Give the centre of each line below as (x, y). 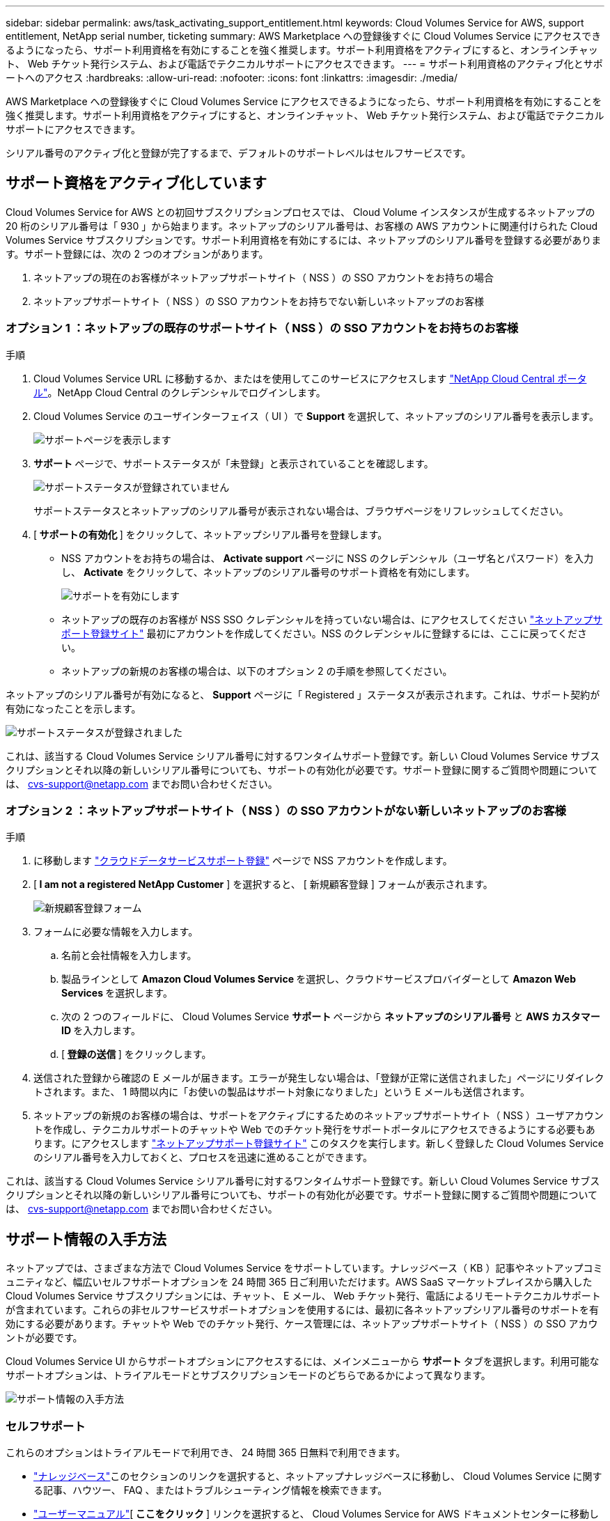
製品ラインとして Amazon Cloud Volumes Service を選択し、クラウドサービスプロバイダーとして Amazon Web (319, 979)
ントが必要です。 (44, 1338)
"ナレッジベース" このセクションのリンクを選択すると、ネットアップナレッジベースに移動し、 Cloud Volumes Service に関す (318, 1476)
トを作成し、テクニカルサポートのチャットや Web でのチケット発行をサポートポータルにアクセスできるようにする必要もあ (314, 1130)
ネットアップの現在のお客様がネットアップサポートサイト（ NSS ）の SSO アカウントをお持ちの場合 (264, 277)
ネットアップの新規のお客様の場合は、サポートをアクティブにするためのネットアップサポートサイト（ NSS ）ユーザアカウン (319, 1116)
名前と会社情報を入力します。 (129, 955)
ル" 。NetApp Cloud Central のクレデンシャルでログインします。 (180, 392)
